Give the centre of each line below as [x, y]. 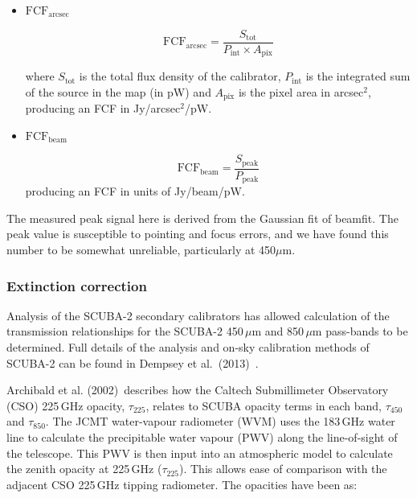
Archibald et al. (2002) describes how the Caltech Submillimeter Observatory [198, 390]
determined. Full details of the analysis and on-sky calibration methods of [188, 347]
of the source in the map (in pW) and [118, 91]
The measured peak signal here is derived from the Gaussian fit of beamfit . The [202, 218]
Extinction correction [77, 285]
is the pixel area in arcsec [301, 91]
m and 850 [278, 331]
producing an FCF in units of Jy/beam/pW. [135, 191]
